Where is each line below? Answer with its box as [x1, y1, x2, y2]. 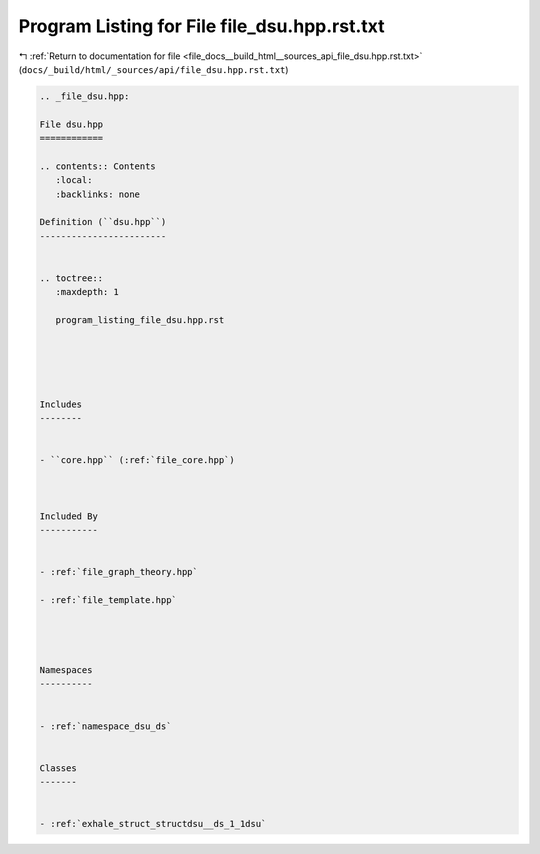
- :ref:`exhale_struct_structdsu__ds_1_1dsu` [39, 818, 267, 830]
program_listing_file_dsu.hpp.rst [55, 315, 225, 326]
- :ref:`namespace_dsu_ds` [39, 720, 172, 732]
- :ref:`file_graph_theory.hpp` [39, 566, 199, 578]
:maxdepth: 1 [55, 286, 120, 298]
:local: [55, 175, 93, 186]
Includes [39, 398, 83, 410]
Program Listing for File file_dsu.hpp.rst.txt [18, 15, 385, 37]
